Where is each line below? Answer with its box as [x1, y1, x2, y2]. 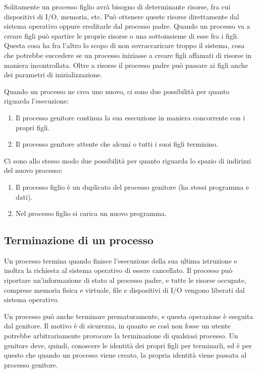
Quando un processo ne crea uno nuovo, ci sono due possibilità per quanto [4, 86, 230, 96]
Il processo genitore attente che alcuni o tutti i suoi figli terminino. [15, 139, 218, 149]
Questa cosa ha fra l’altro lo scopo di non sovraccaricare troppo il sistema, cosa [4, 40, 245, 51]
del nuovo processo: [4, 165, 63, 175]
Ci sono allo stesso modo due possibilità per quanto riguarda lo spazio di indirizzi [4, 155, 251, 165]
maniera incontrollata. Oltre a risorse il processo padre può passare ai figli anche [4, 59, 248, 70]
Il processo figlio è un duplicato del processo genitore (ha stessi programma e [15, 181, 249, 192]
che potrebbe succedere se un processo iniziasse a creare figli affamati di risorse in [4, 50, 252, 60]
